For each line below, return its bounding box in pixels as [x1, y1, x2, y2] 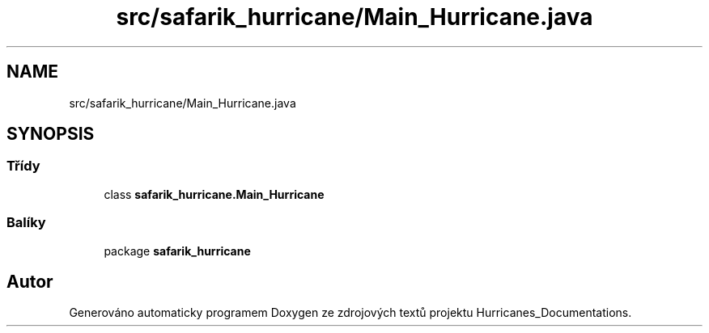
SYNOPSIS [6, 124, 95, 145]
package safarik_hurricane [104, 243, 251, 258]
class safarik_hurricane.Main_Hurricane [104, 187, 325, 201]
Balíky [6, 214, 46, 231]
